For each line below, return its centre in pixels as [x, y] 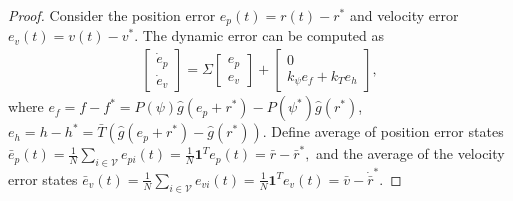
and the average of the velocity [410, 153]
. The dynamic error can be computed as [259, 35]
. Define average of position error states [383, 131]
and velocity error [404, 15]
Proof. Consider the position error [112, 15]
